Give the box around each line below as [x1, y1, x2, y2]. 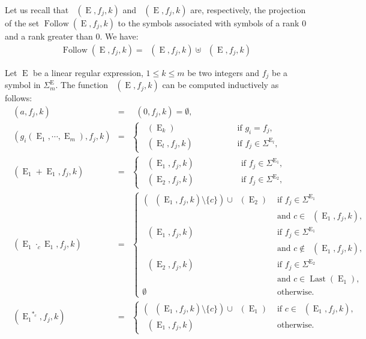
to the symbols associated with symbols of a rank [118, 17, 299, 29]
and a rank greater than [5, 30, 93, 42]
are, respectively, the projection [190, 4, 306, 16]
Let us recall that [5, 4, 69, 16]
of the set [5, 17, 40, 29]
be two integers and [187, 66, 260, 78]
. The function [55, 78, 109, 91]
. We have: [100, 30, 139, 42]
